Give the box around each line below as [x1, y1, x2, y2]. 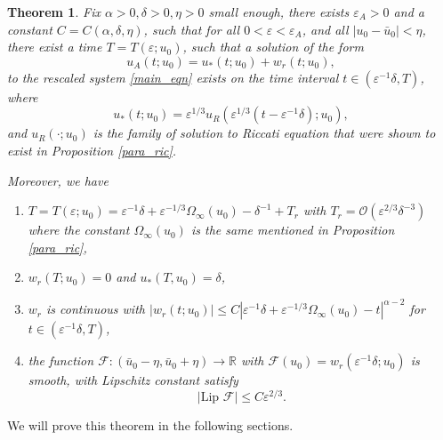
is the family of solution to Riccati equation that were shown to [93, 124, 436, 142]
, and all [302, 20, 349, 38]
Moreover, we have [7, 171, 109, 189]
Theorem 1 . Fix [7, 3, 101, 20]
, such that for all [143, 20, 240, 38]
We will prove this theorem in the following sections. [7, 416, 294, 435]
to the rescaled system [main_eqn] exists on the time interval [7, 68, 339, 86]
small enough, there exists [208, 3, 350, 20]
